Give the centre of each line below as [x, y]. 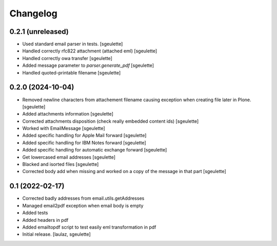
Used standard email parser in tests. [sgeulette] [73, 44]
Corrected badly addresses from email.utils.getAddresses [83, 198]
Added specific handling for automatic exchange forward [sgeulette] [95, 150]
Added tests [35, 213]
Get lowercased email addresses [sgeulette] [69, 157]
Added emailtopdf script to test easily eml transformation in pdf [89, 227]
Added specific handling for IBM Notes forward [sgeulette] [84, 143]
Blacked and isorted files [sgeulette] [61, 164]
